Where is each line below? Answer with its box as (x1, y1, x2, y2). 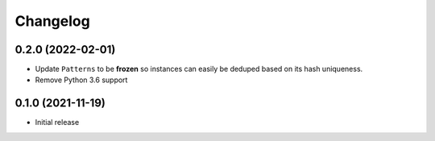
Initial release (35, 118, 80, 127)
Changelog (14, 12, 90, 30)
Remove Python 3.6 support (35, 75, 128, 85)
